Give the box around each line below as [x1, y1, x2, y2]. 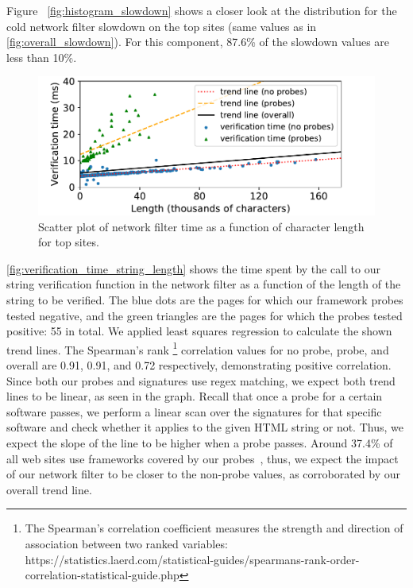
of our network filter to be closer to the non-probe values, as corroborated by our [6, 466, 401, 482]
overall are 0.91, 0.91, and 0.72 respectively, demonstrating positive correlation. [6, 357, 392, 373]
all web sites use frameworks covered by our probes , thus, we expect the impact [6, 450, 399, 466]
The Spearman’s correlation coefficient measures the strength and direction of [25, 520, 403, 536]
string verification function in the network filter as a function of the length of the [6, 276, 401, 292]
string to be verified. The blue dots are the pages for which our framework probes [6, 292, 403, 308]
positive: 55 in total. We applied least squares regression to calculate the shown [6, 323, 392, 339]
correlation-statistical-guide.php [25, 567, 179, 583]
